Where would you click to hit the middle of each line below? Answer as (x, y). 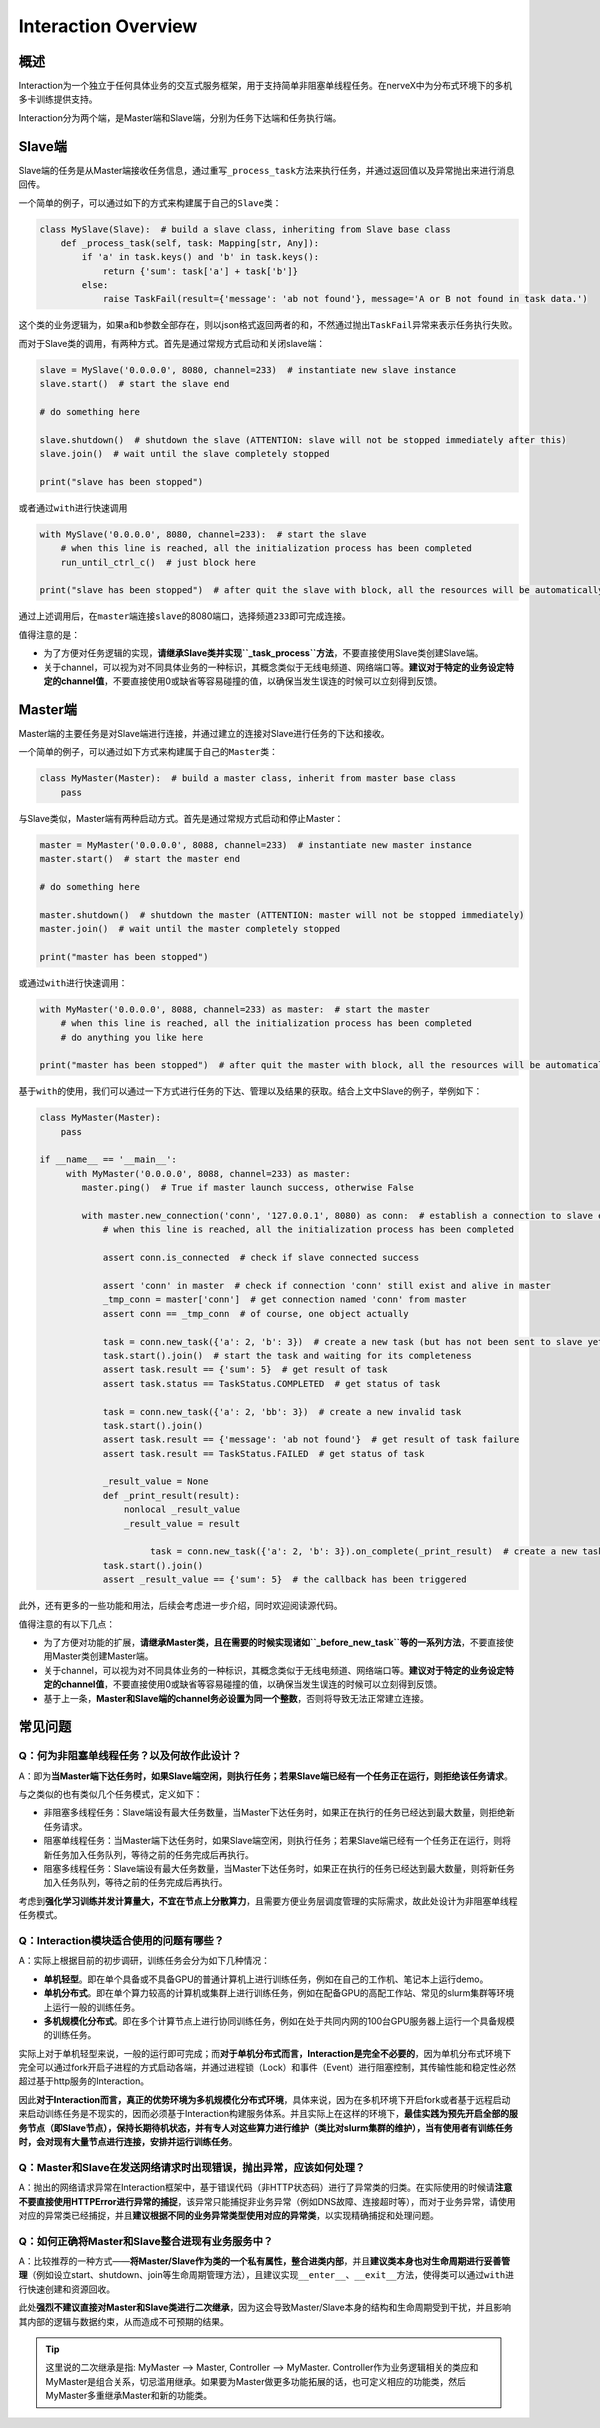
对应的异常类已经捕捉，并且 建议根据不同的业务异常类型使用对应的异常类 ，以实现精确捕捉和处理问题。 (228, 2215)
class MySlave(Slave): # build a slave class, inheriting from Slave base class (245, 229)
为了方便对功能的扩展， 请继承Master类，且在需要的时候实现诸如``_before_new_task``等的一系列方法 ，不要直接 (274, 1642)
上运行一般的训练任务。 (91, 2007)
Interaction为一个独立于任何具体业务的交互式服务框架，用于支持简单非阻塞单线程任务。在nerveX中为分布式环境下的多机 (265, 86)
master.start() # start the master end (139, 859)
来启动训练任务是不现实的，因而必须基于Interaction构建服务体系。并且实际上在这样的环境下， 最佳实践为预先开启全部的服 (268, 2114)
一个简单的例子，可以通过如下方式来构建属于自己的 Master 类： (148, 752)
